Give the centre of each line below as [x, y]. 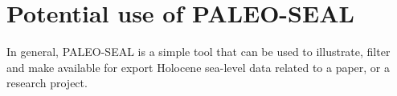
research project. [47, 83]
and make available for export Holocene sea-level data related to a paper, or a [198, 67]
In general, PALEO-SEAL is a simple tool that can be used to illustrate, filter [198, 52]
